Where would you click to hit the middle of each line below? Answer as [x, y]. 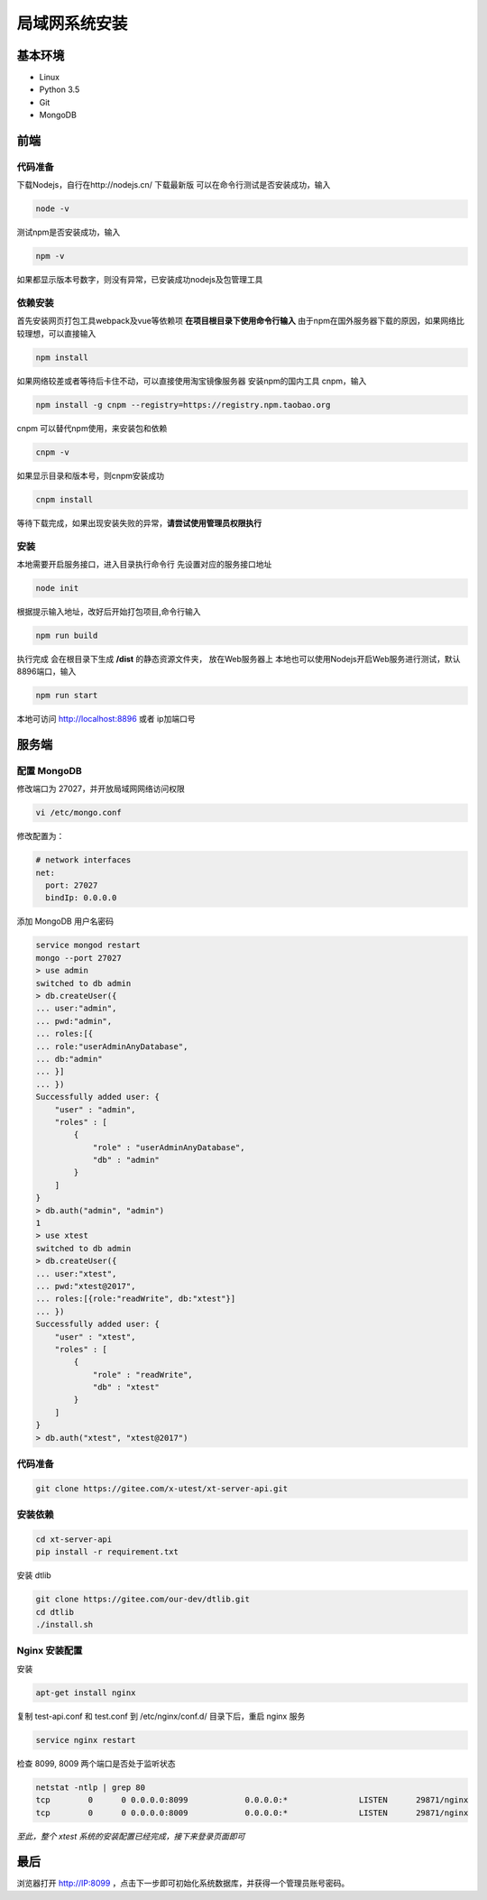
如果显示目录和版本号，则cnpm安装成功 [91, 475]
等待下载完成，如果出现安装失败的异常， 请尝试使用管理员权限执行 [139, 522]
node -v [52, 209]
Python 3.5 [60, 89]
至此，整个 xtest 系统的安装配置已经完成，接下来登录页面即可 [131, 1836]
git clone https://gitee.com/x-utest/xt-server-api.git [162, 1488]
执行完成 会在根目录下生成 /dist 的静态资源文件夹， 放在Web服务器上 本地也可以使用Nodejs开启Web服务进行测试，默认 [239, 659]
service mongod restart [88, 945]
